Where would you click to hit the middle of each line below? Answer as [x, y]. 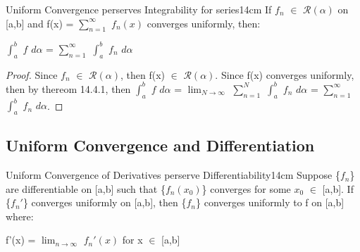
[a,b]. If [338, 188]
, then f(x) [142, 74]
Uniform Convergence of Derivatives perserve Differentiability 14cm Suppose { [173, 175]
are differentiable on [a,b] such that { [86, 188]
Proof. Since [32, 74]
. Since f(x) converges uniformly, [285, 74]
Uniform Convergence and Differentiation [160, 145]
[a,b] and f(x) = [40, 23]
